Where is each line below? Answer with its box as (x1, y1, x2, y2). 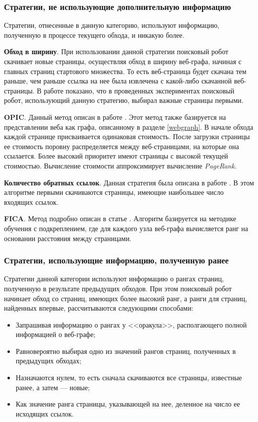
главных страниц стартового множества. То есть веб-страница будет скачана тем (4, 66, 247, 76)
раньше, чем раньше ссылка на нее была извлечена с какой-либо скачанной (4, 76, 232, 86)
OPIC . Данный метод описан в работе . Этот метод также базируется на (4, 111, 226, 122)
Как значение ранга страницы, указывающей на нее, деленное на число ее (15, 399, 240, 409)
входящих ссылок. (4, 196, 59, 207)
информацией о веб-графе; (15, 329, 96, 339)
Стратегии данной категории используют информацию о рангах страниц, (4, 273, 224, 284)
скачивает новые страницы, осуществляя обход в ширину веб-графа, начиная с (4, 56, 242, 66)
